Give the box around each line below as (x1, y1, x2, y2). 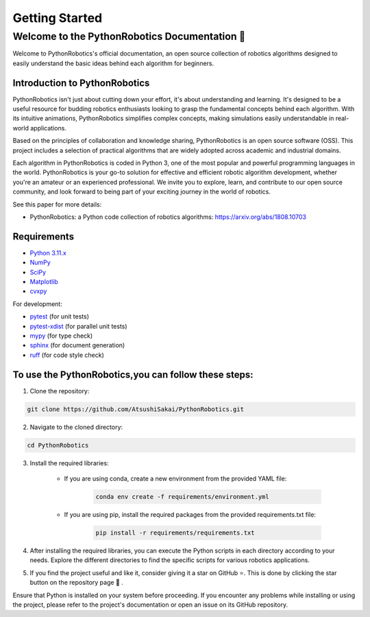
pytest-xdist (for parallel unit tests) (29, 322, 127, 330)
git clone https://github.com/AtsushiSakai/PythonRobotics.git (27, 405, 245, 413)
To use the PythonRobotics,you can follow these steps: (12, 369, 254, 380)
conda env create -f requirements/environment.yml (95, 493, 270, 501)
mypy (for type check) (29, 331, 93, 340)
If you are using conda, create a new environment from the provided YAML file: (64, 474, 287, 483)
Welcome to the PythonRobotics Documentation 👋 (12, 30, 246, 43)
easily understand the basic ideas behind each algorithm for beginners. (12, 59, 214, 67)
